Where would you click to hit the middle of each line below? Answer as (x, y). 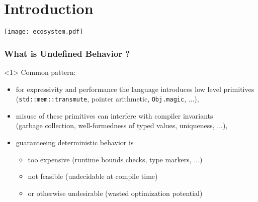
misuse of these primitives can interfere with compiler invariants (114, 115)
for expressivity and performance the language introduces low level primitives (135, 89)
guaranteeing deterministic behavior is (75, 142)
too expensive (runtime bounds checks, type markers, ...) (115, 159)
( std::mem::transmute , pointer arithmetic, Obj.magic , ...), (107, 99)
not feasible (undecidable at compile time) (93, 176)
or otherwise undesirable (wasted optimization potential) (115, 193)
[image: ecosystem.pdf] (44, 32)
